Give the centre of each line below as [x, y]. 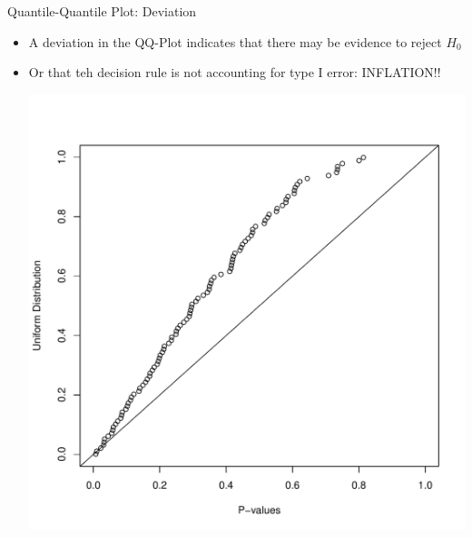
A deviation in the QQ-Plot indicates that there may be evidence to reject [235, 41]
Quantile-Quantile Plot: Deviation [102, 11]
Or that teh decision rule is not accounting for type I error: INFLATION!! [235, 72]
